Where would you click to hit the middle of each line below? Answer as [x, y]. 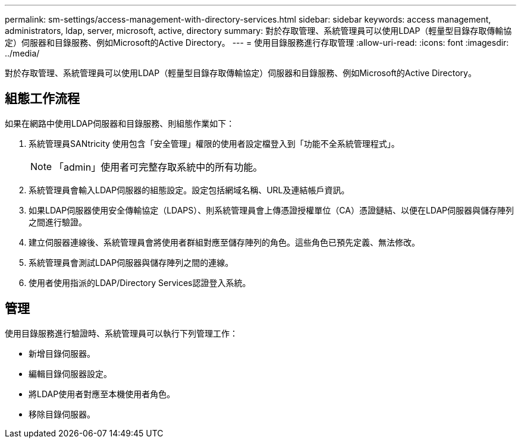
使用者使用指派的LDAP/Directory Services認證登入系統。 [140, 282]
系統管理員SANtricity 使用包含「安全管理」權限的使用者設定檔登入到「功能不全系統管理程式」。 [214, 143]
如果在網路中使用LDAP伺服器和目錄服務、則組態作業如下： [120, 123]
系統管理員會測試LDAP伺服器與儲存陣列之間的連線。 [131, 262]
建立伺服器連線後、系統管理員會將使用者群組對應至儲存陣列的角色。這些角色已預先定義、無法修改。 [224, 242]
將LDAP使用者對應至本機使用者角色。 [102, 394]
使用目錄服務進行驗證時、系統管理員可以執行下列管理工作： [121, 333]
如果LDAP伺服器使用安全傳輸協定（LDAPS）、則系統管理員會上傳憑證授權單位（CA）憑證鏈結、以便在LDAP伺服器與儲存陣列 [272, 210]
